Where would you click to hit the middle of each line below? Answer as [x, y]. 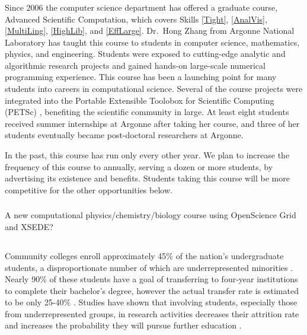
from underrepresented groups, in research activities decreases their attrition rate [152, 313]
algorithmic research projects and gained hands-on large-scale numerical [135, 65]
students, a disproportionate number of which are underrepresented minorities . [149, 267]
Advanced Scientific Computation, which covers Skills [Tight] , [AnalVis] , [136, 19]
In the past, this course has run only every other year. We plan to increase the [147, 155]
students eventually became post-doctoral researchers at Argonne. [124, 135]
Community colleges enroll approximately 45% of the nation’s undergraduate [144, 255]
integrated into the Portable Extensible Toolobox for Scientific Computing [140, 100]
